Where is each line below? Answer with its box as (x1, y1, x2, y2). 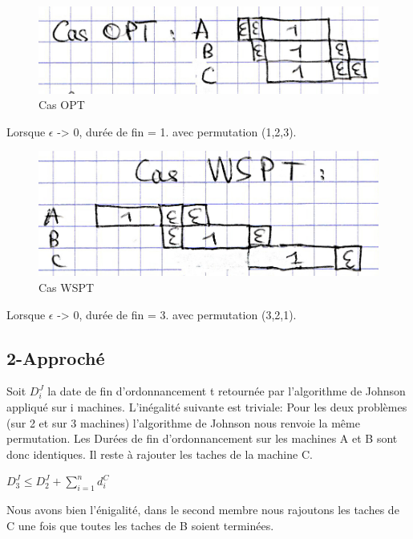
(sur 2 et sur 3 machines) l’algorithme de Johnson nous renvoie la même (6, 414, 360, 431)
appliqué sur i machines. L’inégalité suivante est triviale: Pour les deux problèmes (6, 399, 407, 415)
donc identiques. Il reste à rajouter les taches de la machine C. (6, 445, 313, 462)
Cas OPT (38, 96, 85, 113)
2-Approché (6, 345, 105, 370)
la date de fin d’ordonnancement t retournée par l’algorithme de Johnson (47, 383, 406, 399)
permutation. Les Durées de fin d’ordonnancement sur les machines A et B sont (6, 430, 398, 447)
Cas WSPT (38, 279, 95, 296)
